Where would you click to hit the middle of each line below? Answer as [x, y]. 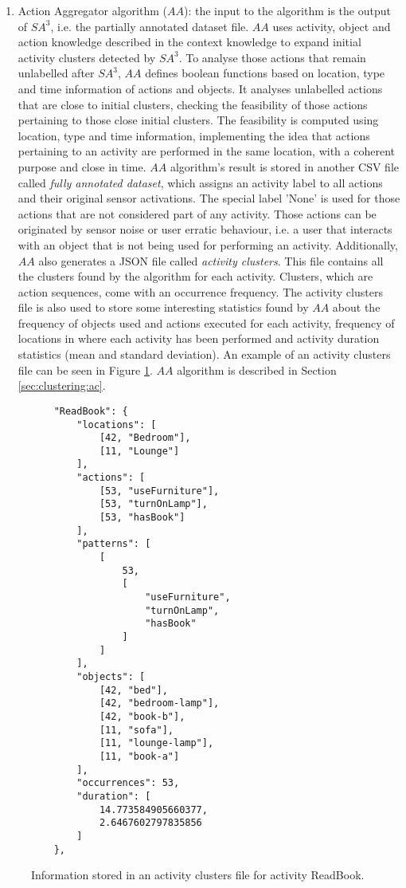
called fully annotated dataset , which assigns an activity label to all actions [200, 182]
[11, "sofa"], [136, 730]
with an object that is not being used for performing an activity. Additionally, [208, 244]
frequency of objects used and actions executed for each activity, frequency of [206, 322]
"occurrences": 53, [128, 783]
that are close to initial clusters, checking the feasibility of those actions [193, 104]
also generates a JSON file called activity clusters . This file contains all [211, 260]
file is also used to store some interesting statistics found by [163, 307]
